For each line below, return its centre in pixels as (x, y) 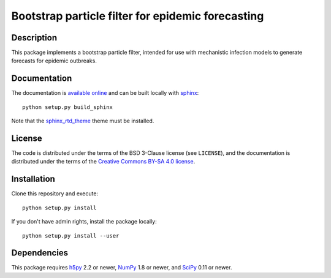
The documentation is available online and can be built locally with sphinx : (105, 93)
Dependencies (40, 253)
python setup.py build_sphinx (68, 107)
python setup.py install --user (71, 235)
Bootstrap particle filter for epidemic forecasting (138, 16)
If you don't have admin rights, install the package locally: (84, 222)
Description (34, 38)
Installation (33, 179)
